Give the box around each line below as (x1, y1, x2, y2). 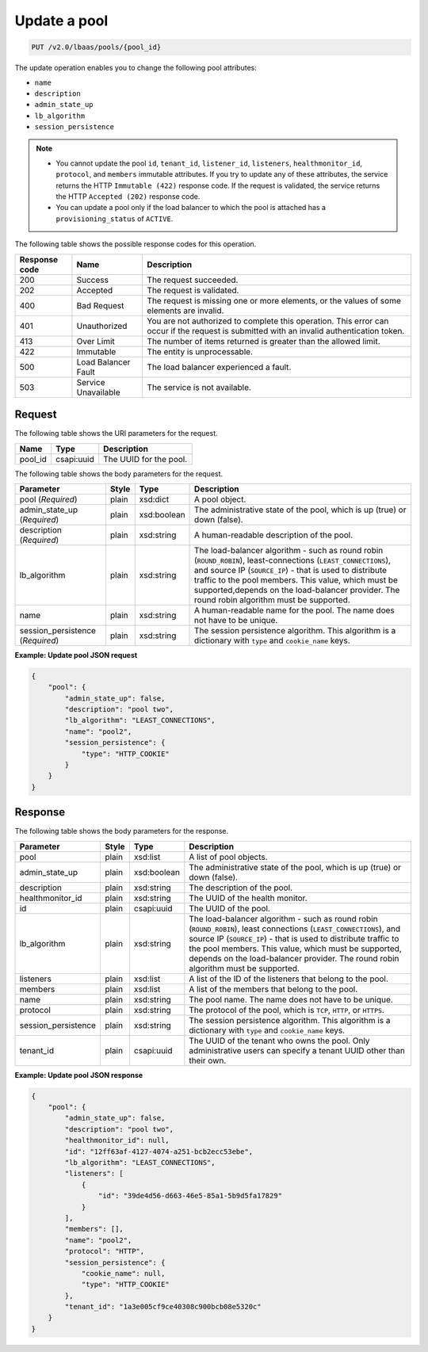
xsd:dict (139, 494, 170, 505)
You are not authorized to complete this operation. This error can (147, 315, 389, 327)
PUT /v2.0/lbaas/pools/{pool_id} (31, 43, 162, 52)
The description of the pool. (189, 882, 293, 893)
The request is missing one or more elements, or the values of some (147, 295, 402, 306)
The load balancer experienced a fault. (147, 361, 292, 372)
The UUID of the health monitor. (189, 892, 308, 903)
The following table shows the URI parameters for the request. (14, 429, 218, 438)
